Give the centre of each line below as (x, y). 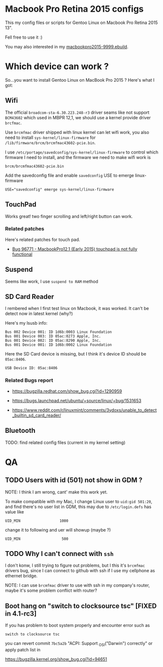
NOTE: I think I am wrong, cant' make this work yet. (56, 492)
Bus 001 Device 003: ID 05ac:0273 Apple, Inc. (53, 336)
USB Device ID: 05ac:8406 (31, 368)
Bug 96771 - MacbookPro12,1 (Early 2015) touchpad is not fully (75, 249)
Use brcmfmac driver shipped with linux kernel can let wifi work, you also (77, 132)
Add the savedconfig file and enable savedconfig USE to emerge (70, 175)
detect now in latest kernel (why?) (39, 313)
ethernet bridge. (21, 576)
